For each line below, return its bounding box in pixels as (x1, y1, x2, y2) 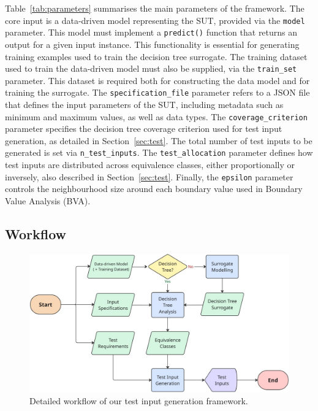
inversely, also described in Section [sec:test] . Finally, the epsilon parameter (5, 170, 293, 183)
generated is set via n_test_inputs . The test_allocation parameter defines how (5, 146, 313, 159)
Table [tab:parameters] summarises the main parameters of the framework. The (5, 2, 305, 14)
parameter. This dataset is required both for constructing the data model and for (5, 74, 310, 86)
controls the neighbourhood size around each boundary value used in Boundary (5, 182, 303, 195)
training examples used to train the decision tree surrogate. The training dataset (5, 50, 308, 63)
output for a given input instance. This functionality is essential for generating (5, 37, 300, 50)
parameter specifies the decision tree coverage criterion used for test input (5, 122, 282, 135)
